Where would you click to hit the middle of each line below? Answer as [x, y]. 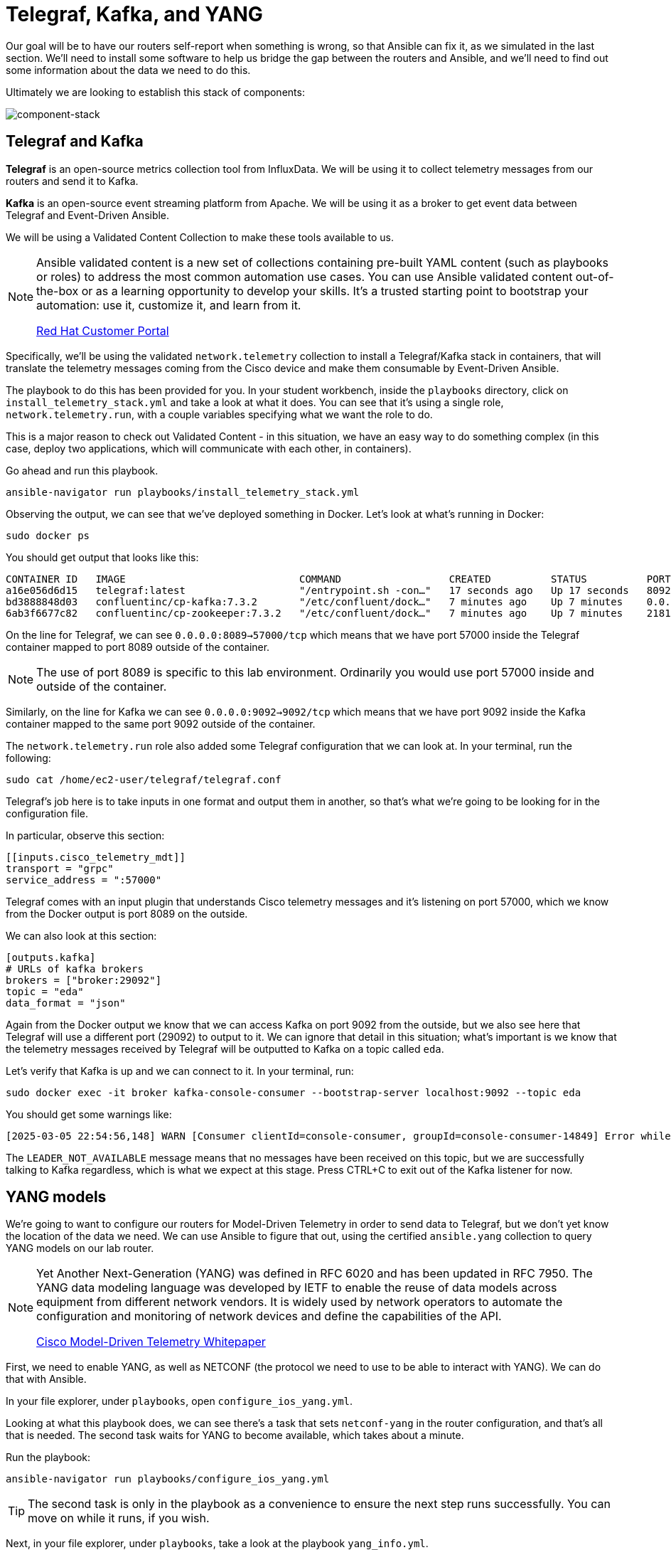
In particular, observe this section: [85, 835]
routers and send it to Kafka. [72, 181]
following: [28, 758]
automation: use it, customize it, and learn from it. [169, 305]
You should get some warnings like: [89, 1114]
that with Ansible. [46, 1379]
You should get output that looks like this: [102, 557]
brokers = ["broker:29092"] [84, 980]
